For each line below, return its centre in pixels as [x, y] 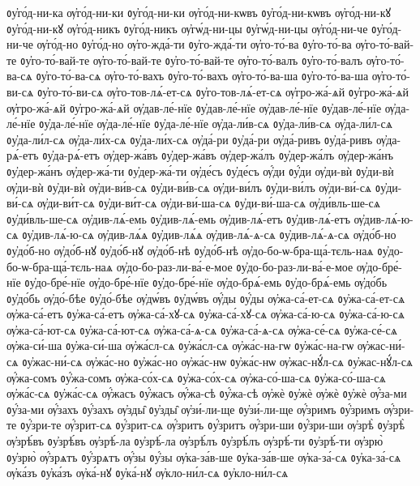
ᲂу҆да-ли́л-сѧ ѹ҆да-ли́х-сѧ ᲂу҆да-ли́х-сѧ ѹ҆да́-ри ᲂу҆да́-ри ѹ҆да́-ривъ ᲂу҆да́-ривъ [190, 139]
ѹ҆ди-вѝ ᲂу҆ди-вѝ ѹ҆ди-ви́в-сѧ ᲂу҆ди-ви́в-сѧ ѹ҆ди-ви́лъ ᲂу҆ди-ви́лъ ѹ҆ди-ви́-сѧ [189, 187]
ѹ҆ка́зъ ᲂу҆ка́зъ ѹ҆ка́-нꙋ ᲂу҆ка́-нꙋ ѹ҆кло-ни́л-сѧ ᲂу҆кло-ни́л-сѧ [148, 473]
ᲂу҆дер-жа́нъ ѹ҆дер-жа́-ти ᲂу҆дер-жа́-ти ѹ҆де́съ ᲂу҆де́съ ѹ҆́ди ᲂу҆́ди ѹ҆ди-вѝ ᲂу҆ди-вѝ [200, 171]
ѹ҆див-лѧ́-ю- [384, 218]
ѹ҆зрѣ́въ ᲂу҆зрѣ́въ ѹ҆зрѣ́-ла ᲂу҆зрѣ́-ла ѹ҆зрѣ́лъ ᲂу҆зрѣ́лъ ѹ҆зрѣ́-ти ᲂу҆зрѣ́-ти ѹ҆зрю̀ [195, 441]
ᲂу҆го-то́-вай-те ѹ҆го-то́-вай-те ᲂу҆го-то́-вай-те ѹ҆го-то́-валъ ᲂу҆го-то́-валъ [191, 60]
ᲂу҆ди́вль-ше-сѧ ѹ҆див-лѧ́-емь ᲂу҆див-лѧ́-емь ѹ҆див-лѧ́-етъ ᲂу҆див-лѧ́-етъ [178, 218]
